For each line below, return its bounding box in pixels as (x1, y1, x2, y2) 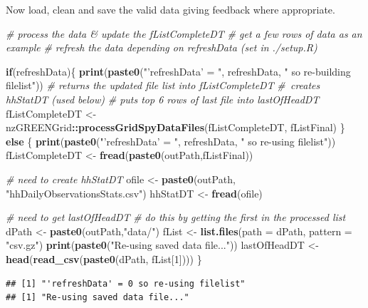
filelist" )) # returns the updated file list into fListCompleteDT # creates (6, 78, 320, 93)
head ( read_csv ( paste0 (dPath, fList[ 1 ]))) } (6, 251, 202, 266)
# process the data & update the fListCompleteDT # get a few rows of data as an (6, 26, 362, 41)
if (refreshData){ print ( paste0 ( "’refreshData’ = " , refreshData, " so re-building (6, 63, 351, 78)
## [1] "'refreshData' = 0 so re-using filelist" (6, 278, 246, 289)
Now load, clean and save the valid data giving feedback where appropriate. (6, 2, 335, 16)
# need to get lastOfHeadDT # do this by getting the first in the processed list (6, 210, 346, 225)
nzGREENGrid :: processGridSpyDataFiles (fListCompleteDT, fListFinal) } (6, 120, 345, 135)
